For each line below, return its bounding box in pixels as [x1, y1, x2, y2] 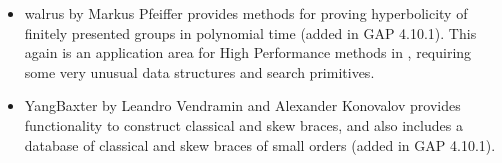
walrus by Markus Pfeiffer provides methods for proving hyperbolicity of [24, 3, 468, 23]
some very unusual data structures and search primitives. [24, 61, 375, 82]
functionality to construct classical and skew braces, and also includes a [24, 114, 463, 135]
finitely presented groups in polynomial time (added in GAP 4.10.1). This [24, 22, 477, 43]
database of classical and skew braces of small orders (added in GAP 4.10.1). [24, 134, 496, 155]
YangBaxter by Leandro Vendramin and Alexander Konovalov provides [24, 95, 461, 116]
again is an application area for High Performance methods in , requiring [24, 42, 472, 63]
